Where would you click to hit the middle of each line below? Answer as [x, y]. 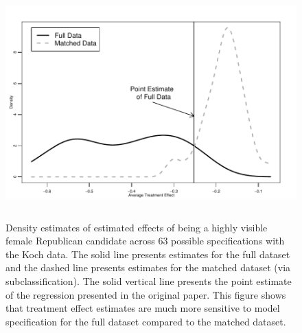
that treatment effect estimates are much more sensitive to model [143, 308]
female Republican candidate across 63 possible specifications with [145, 241]
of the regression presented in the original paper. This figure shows [146, 294]
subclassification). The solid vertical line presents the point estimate [149, 280]
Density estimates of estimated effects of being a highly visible [137, 227]
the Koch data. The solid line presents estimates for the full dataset [148, 254]
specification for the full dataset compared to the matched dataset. [146, 321]
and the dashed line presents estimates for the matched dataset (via [148, 267]
